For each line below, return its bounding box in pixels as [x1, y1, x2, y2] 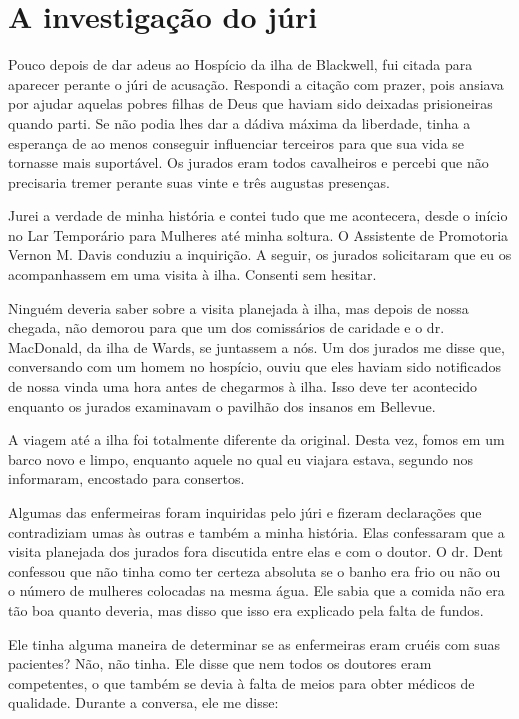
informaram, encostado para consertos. [8, 468, 245, 489]
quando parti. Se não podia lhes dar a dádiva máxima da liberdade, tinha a [8, 112, 471, 133]
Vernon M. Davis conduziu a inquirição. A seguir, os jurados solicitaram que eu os [8, 244, 512, 265]
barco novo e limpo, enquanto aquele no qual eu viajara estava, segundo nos [8, 448, 474, 469]
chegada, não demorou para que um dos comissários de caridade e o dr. [8, 317, 445, 338]
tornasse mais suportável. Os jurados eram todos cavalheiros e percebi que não [8, 152, 489, 173]
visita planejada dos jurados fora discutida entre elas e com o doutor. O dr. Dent [8, 541, 504, 562]
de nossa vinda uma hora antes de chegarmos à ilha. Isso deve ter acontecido [8, 376, 478, 397]
